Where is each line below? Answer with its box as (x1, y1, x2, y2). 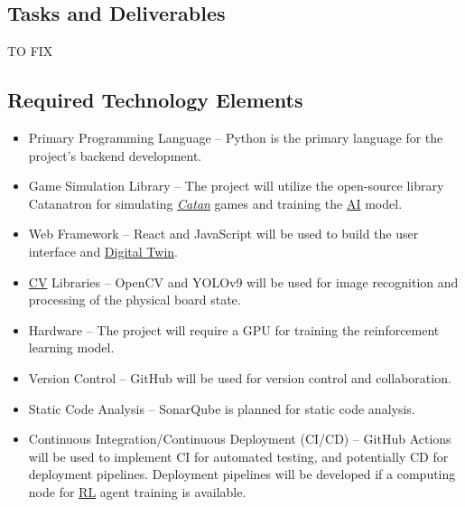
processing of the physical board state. (28, 290, 241, 309)
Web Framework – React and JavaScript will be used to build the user (28, 224, 419, 243)
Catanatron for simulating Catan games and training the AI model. (28, 193, 403, 212)
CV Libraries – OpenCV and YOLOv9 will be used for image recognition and (28, 272, 459, 291)
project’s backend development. (28, 146, 202, 164)
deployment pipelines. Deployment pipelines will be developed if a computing (28, 465, 456, 484)
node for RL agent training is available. (28, 482, 246, 501)
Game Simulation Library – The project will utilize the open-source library (28, 176, 444, 195)
